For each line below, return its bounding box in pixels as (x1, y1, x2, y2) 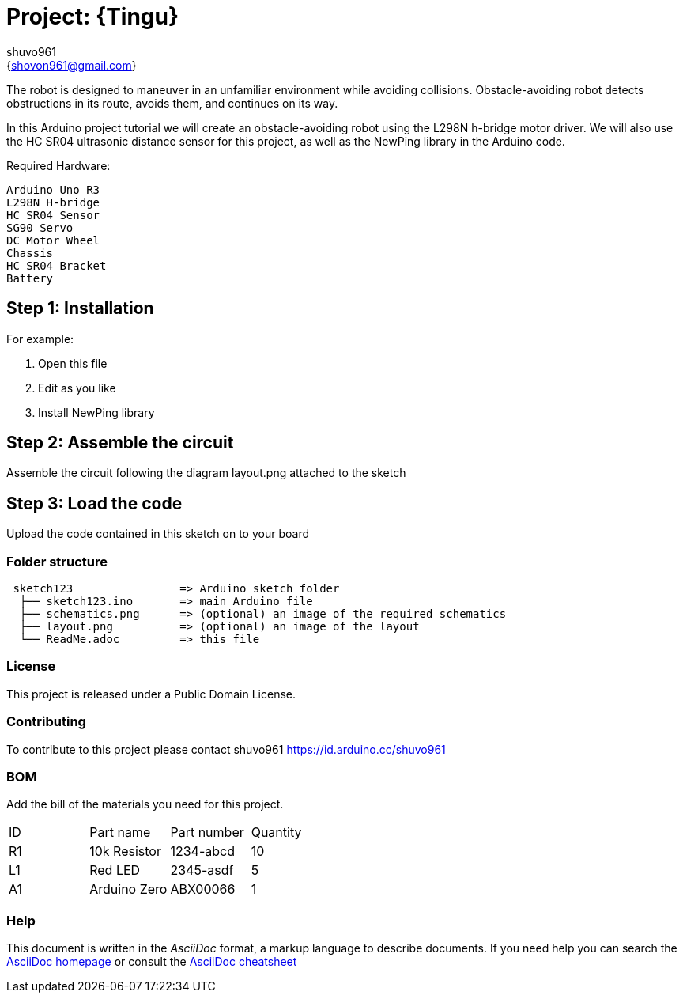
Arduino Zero (89, 881, 168, 898)
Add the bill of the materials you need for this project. (6, 797, 284, 812)
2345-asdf (170, 862, 234, 879)
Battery (6, 271, 54, 285)
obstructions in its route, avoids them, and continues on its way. (6, 96, 338, 110)
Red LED (89, 862, 141, 879)
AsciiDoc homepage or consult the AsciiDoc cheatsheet (6, 955, 297, 969)
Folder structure (6, 553, 108, 570)
